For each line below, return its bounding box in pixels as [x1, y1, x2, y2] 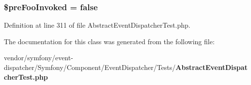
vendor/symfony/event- [4, 52, 73, 63]
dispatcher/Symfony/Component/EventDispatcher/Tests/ [4, 62, 176, 72]
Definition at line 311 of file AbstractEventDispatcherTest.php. [4, 20, 190, 30]
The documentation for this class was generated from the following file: [4, 36, 215, 46]
